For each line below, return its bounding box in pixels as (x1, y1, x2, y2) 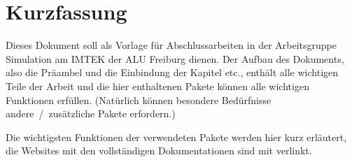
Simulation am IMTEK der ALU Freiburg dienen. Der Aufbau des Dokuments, (6, 51, 344, 66)
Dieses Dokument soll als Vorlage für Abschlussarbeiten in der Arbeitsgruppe (6, 38, 337, 52)
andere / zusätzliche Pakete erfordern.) (6, 106, 176, 121)
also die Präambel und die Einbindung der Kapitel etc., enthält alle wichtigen (6, 65, 339, 80)
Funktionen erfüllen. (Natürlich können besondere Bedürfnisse (6, 92, 272, 107)
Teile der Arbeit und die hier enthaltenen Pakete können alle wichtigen (6, 78, 309, 93)
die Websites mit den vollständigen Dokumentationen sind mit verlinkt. (6, 143, 312, 158)
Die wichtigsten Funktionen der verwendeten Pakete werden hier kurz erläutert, (6, 129, 347, 144)
